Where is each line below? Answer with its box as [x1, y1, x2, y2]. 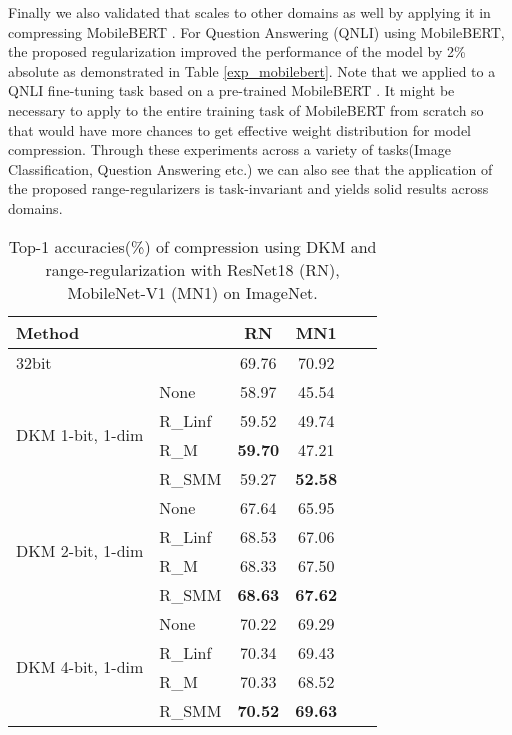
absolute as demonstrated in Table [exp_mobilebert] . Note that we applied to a [8, 60, 496, 81]
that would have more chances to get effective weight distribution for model [8, 119, 472, 140]
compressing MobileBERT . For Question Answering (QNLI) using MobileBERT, [8, 21, 505, 42]
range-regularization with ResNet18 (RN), [45, 257, 340, 281]
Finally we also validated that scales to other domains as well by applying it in [8, 2, 491, 22]
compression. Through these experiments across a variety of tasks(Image [8, 139, 451, 160]
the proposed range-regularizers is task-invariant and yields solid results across [8, 178, 489, 199]
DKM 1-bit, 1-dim [16, 423, 144, 447]
